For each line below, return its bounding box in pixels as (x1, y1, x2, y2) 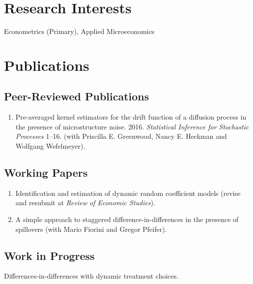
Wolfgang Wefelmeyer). (15, 141, 85, 151)
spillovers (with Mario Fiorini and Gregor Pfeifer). (15, 223, 167, 234)
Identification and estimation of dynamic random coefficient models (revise (15, 188, 241, 198)
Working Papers (4, 165, 88, 180)
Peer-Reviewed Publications (4, 89, 149, 104)
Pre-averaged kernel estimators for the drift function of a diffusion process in (15, 112, 247, 122)
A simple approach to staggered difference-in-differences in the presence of (15, 214, 239, 224)
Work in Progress (4, 248, 95, 263)
